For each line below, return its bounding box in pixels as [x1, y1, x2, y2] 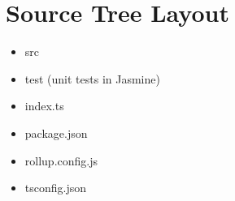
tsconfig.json [24, 179, 87, 196]
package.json [24, 124, 88, 141]
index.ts [24, 97, 64, 114]
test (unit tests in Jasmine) [24, 70, 160, 87]
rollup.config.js [24, 152, 98, 169]
